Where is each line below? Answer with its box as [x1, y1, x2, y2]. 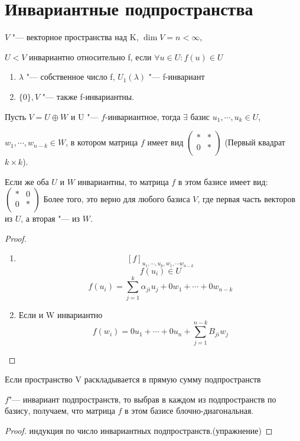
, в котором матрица [66, 136, 138, 148]
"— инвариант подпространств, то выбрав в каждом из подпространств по [8, 393, 276, 405]
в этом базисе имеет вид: [178, 175, 268, 187]
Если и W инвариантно [18, 308, 103, 320]
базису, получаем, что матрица [5, 404, 115, 417]
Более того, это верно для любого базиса [43, 193, 190, 205]
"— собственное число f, [26, 70, 115, 83]
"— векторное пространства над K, [12, 31, 139, 43]
